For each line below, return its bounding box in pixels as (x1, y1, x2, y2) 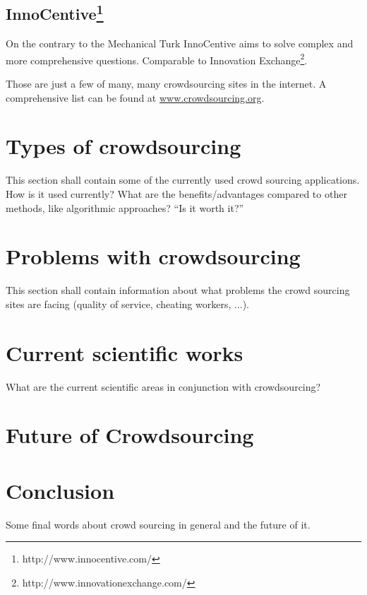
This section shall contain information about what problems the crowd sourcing (6, 283, 350, 297)
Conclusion (6, 476, 115, 505)
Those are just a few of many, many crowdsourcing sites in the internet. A (6, 76, 327, 91)
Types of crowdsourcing (6, 131, 241, 160)
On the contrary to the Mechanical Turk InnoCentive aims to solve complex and (6, 36, 354, 51)
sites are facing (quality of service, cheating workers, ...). (6, 296, 250, 311)
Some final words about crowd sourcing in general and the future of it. (6, 517, 311, 531)
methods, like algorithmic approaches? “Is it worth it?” (6, 200, 244, 215)
